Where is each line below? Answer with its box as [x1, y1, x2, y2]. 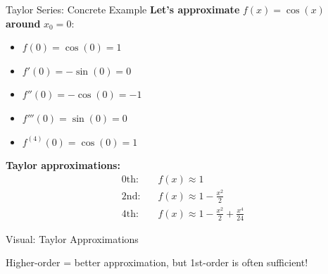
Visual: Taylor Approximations [6, 231, 139, 246]
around [6, 15, 41, 30]
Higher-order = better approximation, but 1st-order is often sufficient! [6, 255, 308, 270]
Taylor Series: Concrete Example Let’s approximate [6, 2, 240, 16]
